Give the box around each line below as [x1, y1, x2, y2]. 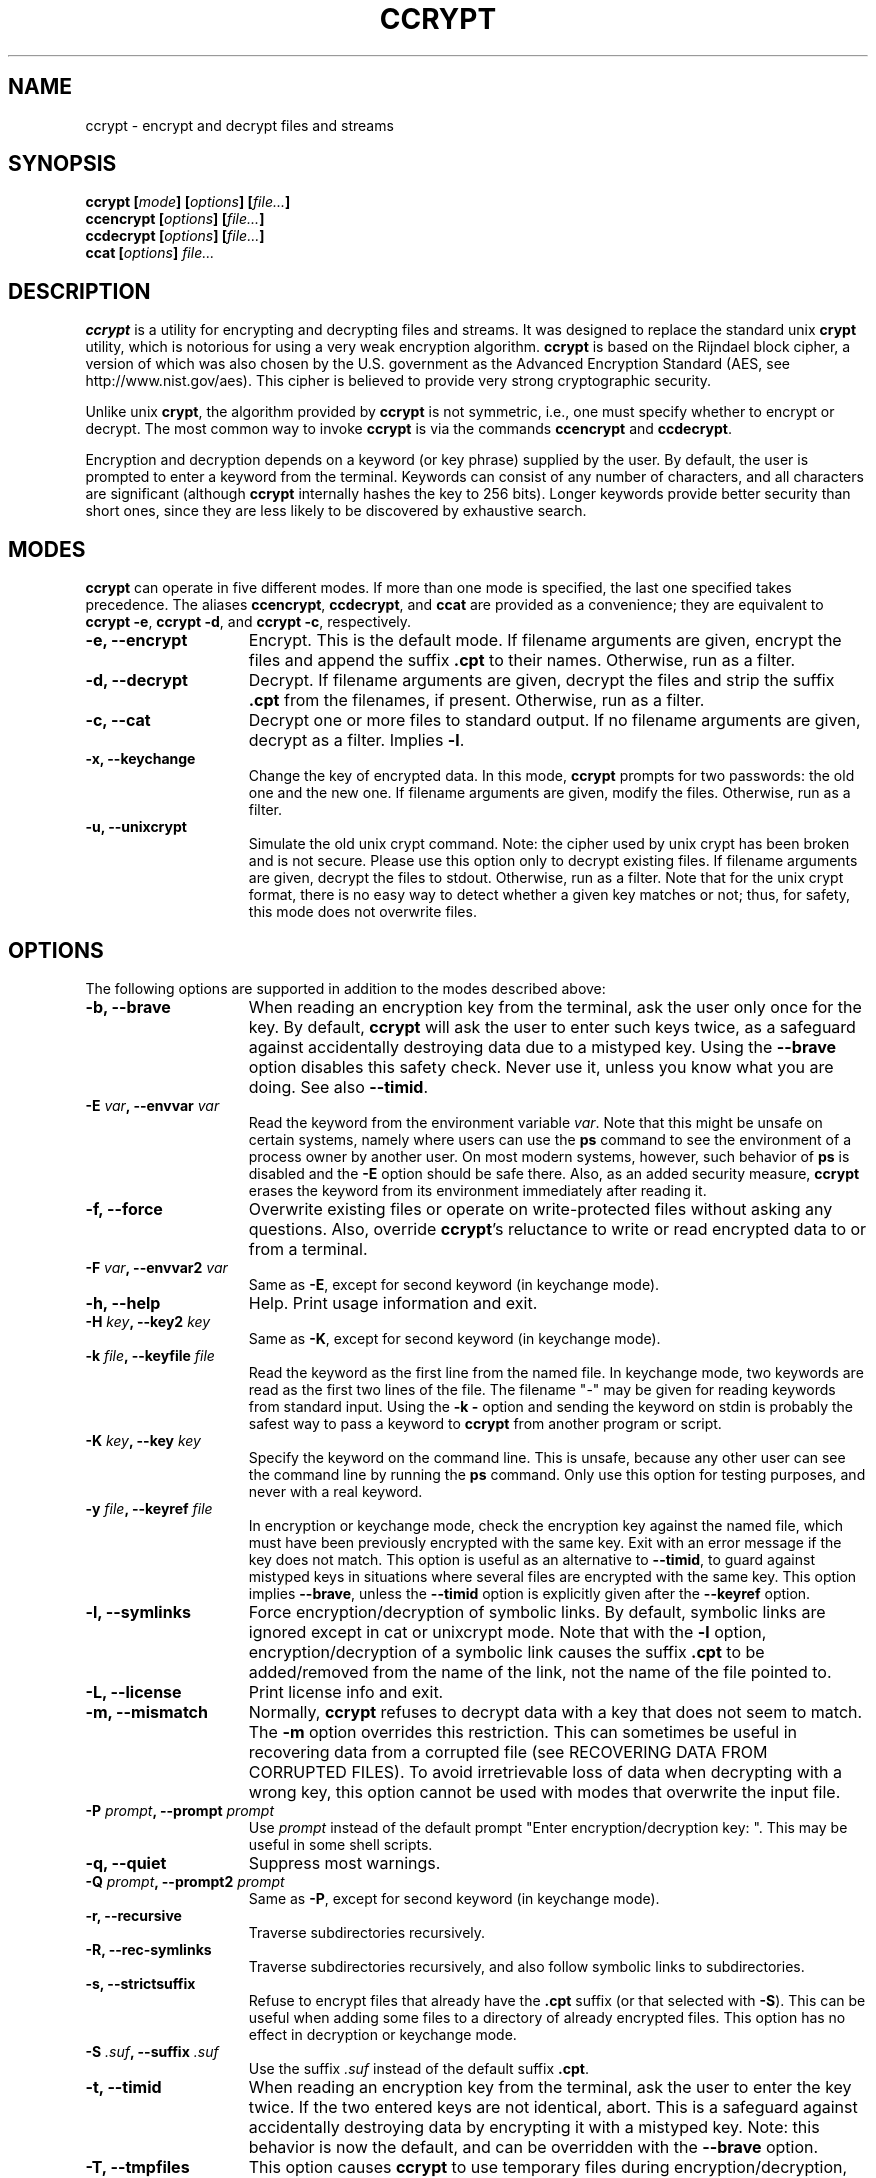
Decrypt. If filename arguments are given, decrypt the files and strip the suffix [248, 670, 835, 691]
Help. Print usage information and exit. [248, 1292, 538, 1313]
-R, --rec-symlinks [85, 1940, 212, 1958]
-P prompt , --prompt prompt [85, 1801, 274, 1819]
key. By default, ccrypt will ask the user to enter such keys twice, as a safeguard [248, 1016, 856, 1037]
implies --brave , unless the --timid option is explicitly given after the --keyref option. [248, 1584, 811, 1602]
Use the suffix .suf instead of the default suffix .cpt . [248, 2059, 589, 2077]
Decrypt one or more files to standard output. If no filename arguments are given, [248, 710, 861, 731]
